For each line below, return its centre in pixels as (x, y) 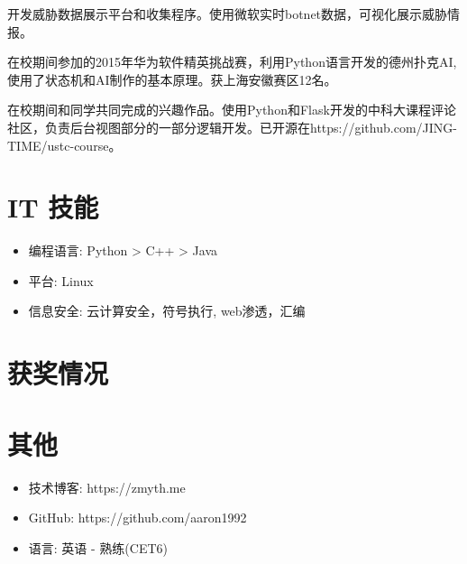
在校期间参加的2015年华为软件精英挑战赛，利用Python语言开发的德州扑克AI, (232, 62)
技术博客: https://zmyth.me (107, 487)
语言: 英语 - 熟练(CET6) (98, 547)
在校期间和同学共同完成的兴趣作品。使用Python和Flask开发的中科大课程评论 (232, 110)
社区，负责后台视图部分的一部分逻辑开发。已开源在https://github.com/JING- (232, 127)
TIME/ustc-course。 (64, 145)
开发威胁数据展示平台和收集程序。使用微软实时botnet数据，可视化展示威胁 (228, 14)
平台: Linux (61, 280)
